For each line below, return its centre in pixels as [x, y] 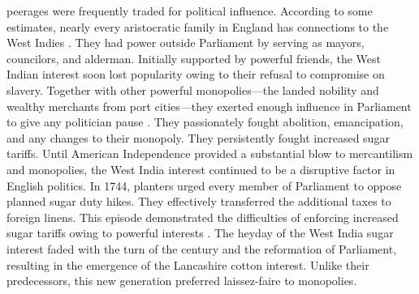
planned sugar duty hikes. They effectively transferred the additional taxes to [199, 201]
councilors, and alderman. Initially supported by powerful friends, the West [194, 58]
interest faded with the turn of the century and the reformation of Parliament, [202, 248]
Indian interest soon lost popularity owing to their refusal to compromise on [196, 74]
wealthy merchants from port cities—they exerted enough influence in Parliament [209, 106]
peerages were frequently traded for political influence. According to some [190, 11]
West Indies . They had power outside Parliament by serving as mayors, [186, 43]
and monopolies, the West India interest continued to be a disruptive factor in [201, 169]
